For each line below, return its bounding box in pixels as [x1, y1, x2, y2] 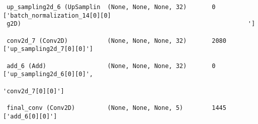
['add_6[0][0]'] [3, 112, 57, 120]
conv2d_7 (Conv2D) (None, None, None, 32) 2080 [7, 37, 226, 44]
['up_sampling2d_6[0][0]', [3, 71, 93, 78]
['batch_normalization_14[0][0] [3, 12, 111, 19]
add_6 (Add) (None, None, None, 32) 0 [7, 62, 216, 70]
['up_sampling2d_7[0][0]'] [3, 45, 93, 53]
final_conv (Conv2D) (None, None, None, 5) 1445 [7, 104, 226, 111]
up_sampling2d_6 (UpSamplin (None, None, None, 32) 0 [7, 4, 216, 11]
